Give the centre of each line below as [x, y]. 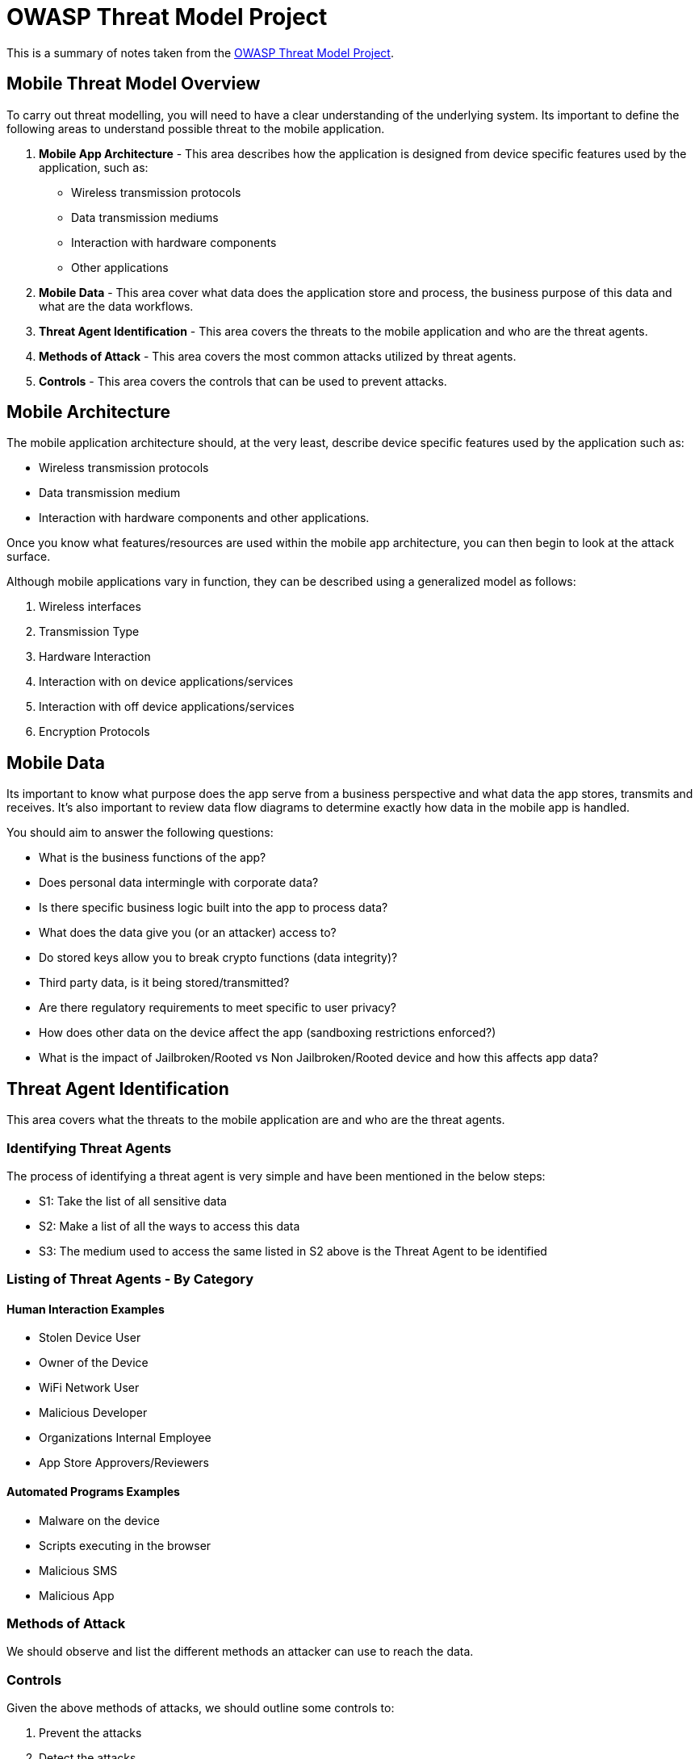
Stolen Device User [90, 1338]
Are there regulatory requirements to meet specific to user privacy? [218, 1008]
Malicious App [77, 1595]
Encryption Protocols [94, 732]
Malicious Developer [93, 1413]
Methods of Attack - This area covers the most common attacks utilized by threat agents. [278, 356]
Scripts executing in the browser [125, 1545]
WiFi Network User [89, 1388]
